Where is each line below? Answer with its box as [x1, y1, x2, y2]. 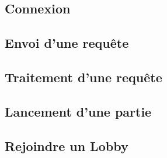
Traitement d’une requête [5, 68, 162, 86]
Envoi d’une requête [5, 34, 129, 52]
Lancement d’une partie [5, 102, 152, 120]
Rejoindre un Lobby [5, 136, 128, 155]
